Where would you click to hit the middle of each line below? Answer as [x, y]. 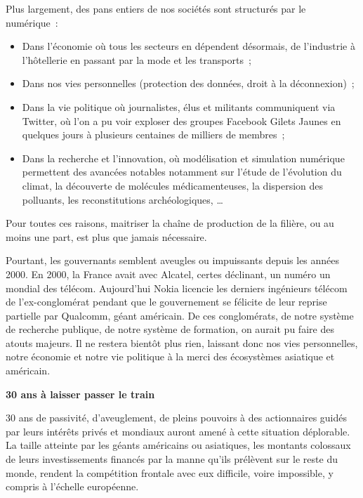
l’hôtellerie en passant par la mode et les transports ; [137, 59]
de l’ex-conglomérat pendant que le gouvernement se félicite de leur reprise [166, 302]
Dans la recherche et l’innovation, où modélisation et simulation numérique [183, 158]
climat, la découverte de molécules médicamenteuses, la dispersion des [173, 185]
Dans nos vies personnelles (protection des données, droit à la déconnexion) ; [188, 83]
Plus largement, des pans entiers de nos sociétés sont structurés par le [156, 8]
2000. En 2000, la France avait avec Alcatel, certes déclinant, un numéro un [168, 274]
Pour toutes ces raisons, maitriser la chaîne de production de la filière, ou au [170, 223]
